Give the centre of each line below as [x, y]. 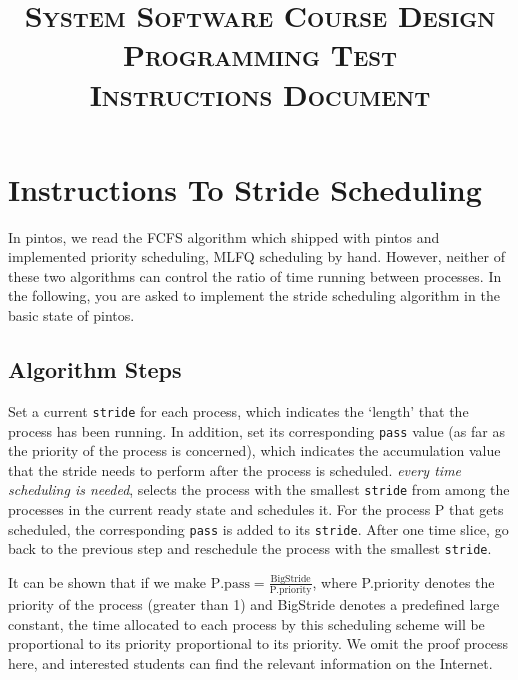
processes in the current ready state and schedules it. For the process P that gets [256, 509]
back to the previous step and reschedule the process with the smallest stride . [250, 548]
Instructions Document [260, 93]
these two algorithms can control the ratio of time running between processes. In [255, 275]
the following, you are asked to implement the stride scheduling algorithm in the [254, 295]
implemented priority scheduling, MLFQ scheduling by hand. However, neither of [256, 256]
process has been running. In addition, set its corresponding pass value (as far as [256, 430]
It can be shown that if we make [107, 581]
